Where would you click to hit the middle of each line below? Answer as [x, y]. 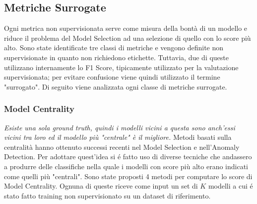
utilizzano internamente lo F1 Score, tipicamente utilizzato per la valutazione [121, 67]
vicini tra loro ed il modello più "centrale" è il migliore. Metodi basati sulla [118, 137]
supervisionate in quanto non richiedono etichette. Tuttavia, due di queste [117, 57]
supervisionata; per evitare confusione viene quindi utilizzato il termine [112, 77]
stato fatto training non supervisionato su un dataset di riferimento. [107, 195]
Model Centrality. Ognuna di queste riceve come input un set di [101, 186]
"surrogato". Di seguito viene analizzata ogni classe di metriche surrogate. [116, 86]
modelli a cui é [230, 186]
